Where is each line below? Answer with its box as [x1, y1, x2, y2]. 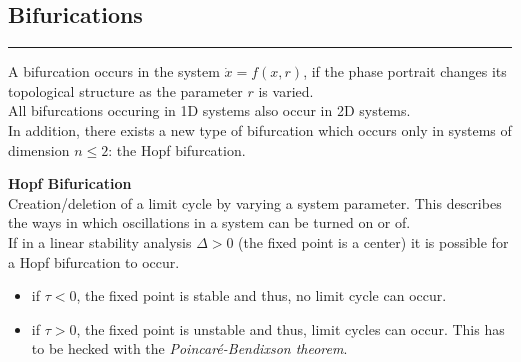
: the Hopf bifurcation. [108, 139, 246, 160]
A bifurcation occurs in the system [8, 61, 220, 82]
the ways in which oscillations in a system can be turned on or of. [8, 212, 411, 233]
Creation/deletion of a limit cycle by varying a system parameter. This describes [8, 192, 502, 213]
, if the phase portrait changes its [303, 61, 507, 82]
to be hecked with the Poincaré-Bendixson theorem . [31, 338, 348, 359]
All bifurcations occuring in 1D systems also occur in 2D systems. [8, 100, 411, 121]
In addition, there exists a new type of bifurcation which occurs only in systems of [8, 119, 512, 140]
